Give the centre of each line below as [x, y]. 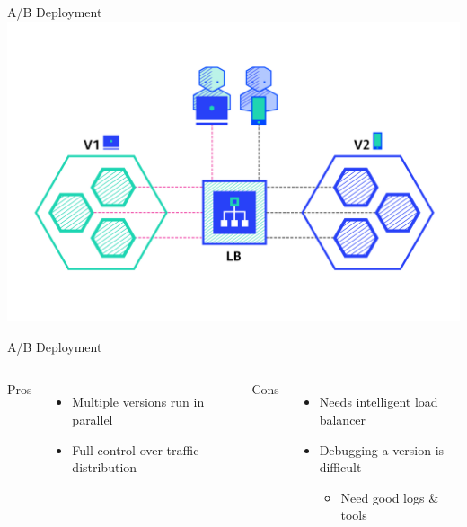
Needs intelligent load [379, 402]
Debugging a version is [382, 449]
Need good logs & [390, 497]
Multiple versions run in [138, 402]
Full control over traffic [136, 449]
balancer [343, 420]
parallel [93, 420]
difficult [340, 467]
